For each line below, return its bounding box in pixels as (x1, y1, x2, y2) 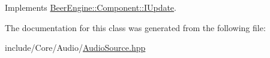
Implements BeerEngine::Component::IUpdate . (5, 1, 176, 13)
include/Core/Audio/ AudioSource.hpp (5, 41, 146, 54)
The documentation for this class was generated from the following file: (5, 21, 266, 33)
